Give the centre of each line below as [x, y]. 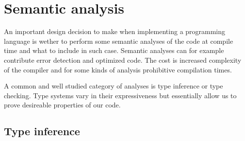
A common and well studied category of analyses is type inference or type [114, 86]
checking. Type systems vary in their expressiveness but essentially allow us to [120, 95]
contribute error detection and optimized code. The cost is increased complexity [123, 60]
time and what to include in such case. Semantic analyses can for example [114, 50]
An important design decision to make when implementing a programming [115, 31]
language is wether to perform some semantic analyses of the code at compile [119, 41]
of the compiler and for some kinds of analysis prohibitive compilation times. [118, 69]
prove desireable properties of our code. [62, 105]
